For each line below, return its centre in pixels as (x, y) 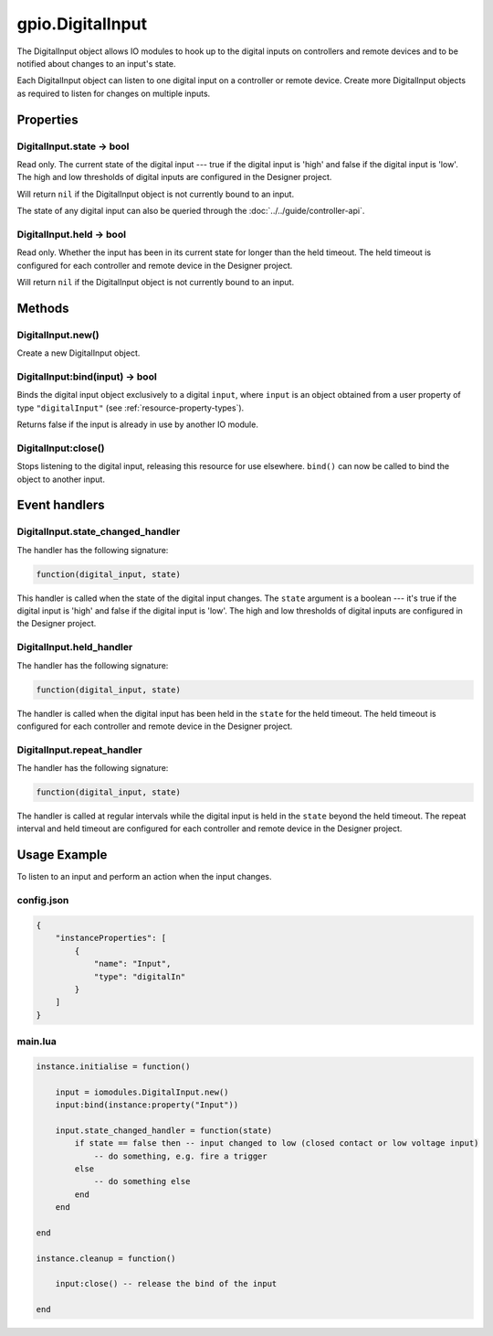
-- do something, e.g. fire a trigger (181, 1156)
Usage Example (62, 855)
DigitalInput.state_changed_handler (99, 532)
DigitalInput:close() (61, 448)
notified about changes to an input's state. (96, 63)
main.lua (37, 1042)
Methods (43, 308)
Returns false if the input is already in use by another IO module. (138, 424)
